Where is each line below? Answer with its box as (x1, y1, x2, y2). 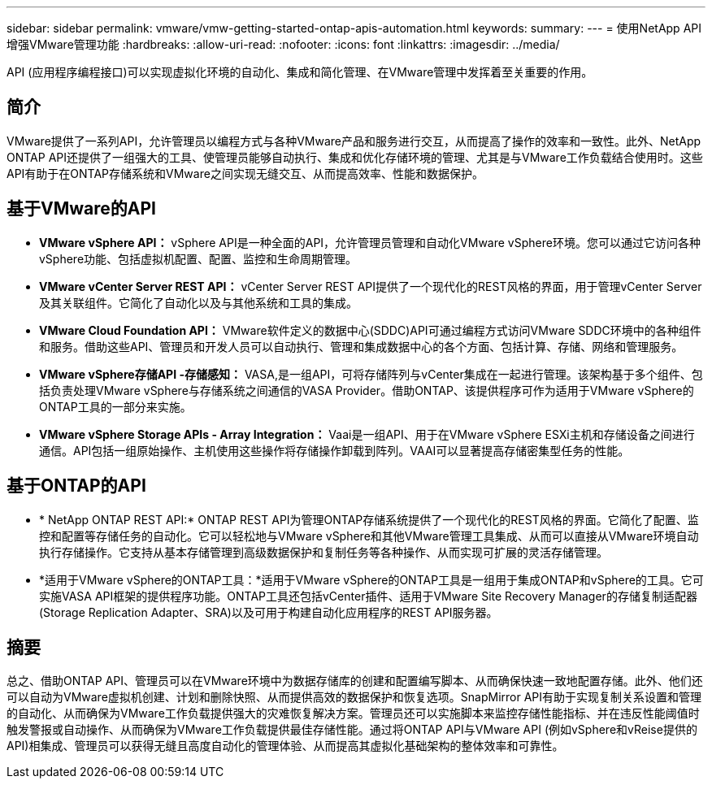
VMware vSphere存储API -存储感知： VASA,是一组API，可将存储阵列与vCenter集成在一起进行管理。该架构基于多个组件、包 (39, 366, 703, 381)
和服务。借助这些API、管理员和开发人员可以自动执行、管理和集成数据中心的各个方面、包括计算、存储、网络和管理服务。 (39, 339, 684, 353)
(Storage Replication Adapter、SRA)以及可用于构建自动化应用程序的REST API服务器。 (39, 605, 498, 619)
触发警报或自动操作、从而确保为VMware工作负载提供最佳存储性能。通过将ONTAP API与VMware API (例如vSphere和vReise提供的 (7, 722, 697, 737)
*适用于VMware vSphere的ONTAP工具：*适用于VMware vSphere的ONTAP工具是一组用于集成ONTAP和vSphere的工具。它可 (39, 572, 704, 587)
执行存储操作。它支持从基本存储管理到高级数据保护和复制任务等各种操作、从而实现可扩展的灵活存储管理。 (39, 544, 608, 559)
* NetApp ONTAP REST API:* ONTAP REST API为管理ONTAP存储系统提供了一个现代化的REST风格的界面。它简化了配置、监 (39, 512, 699, 527)
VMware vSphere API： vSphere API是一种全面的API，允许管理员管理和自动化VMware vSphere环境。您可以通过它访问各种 (39, 235, 701, 249)
